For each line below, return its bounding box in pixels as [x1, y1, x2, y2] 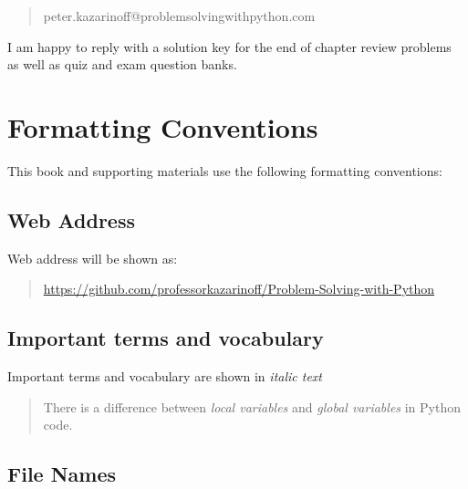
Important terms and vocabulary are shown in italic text [7, 367, 322, 386]
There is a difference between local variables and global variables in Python [43, 397, 462, 416]
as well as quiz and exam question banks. [7, 55, 237, 74]
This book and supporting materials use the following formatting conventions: [7, 161, 442, 180]
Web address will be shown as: [7, 248, 178, 267]
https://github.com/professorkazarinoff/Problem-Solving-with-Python [43, 279, 435, 298]
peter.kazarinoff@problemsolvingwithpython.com [43, 6, 316, 25]
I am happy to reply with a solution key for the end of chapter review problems [7, 36, 452, 56]
